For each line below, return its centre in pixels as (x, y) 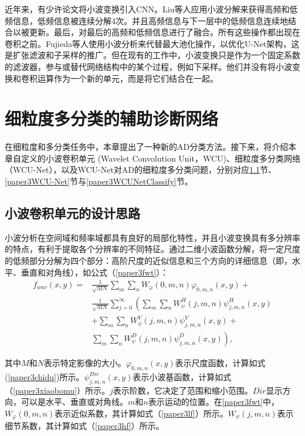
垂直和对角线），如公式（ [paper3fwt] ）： (95, 272)
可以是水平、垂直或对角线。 (74, 402)
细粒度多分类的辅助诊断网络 (112, 118)
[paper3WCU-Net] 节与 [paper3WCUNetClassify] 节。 (99, 181)
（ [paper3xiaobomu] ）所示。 (57, 390)
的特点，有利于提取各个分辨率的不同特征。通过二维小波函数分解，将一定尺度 (152, 249)
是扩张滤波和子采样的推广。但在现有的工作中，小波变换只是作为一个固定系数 (152, 55)
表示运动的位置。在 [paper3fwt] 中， (213, 402)
